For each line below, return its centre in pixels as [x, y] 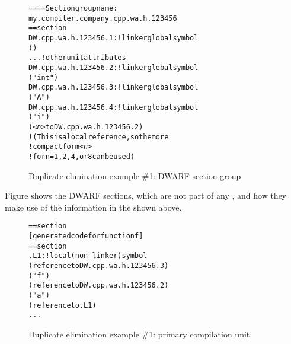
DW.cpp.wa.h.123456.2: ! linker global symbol [113, 67]
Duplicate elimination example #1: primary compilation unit [139, 334]
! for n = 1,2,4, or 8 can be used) [82, 156]
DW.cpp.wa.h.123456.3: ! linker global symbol [113, 87]
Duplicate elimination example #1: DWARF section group [135, 175]
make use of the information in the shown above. [93, 207]
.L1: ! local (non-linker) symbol [88, 256]
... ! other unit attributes [77, 58]
